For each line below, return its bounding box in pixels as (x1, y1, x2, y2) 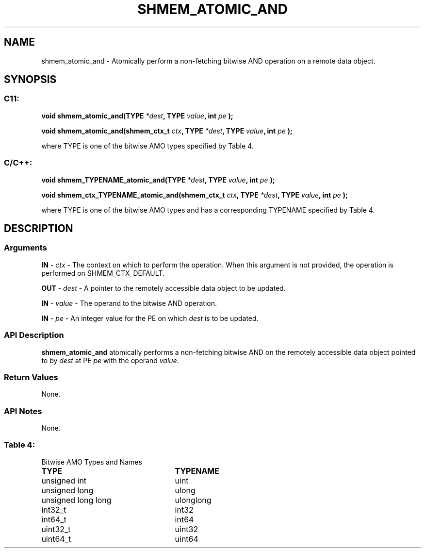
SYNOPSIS (4, 73, 57, 86)
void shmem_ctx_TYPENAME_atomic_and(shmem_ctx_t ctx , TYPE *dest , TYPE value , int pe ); (41, 190, 348, 199)
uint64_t (41, 534, 71, 544)
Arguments (4, 243, 47, 253)
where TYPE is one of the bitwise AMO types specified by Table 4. (41, 141, 254, 150)
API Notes (4, 406, 42, 416)
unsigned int (41, 475, 87, 485)
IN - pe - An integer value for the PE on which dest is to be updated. (41, 314, 259, 322)
